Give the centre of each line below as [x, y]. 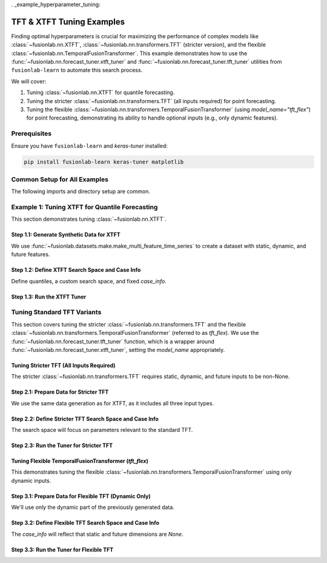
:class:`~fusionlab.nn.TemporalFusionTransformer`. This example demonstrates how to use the [129, 53]
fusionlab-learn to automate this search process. [77, 70]
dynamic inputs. [31, 480]
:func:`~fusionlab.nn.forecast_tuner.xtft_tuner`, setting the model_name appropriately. [118, 349]
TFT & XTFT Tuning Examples [68, 22]
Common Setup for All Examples [60, 179]
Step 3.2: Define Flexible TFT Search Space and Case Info [85, 523]
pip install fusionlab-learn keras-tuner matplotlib [104, 162]
